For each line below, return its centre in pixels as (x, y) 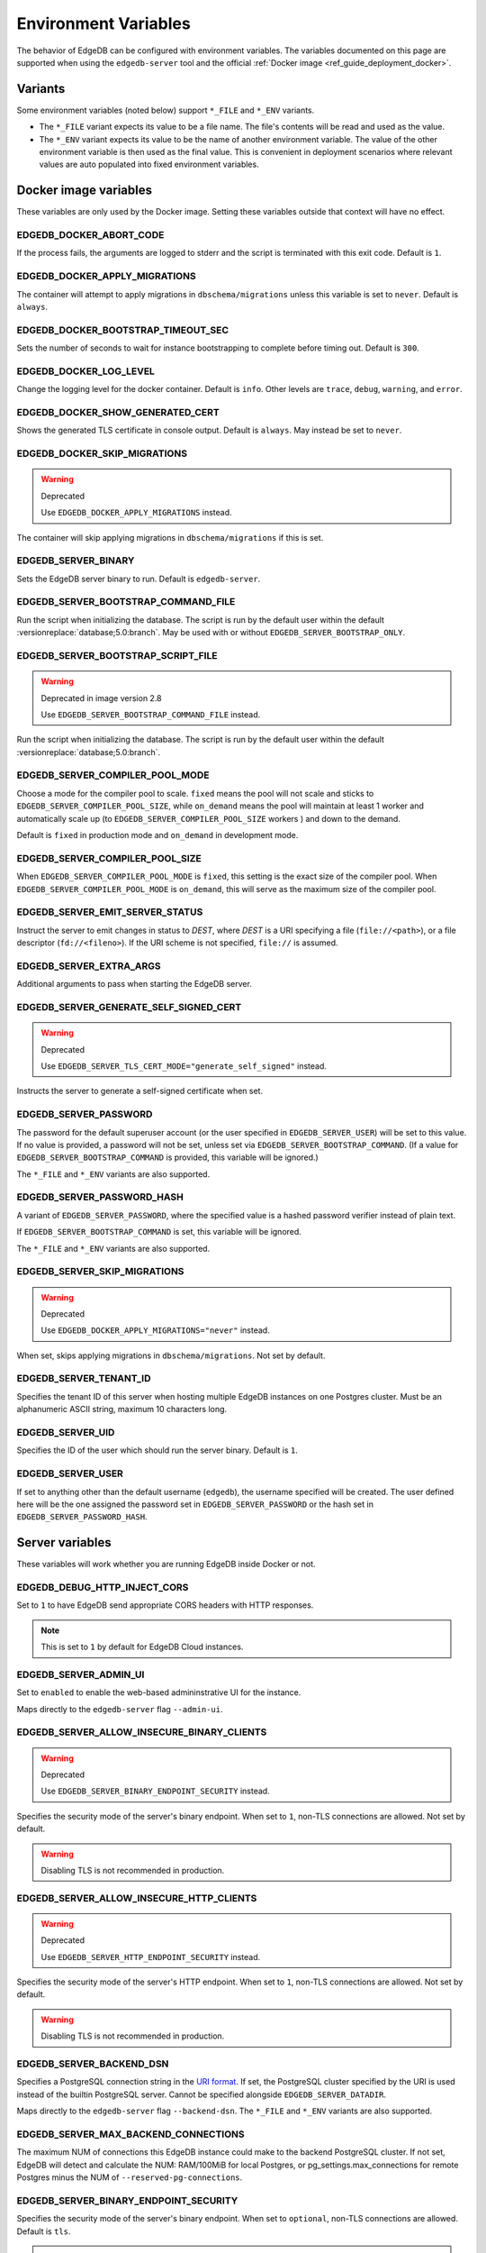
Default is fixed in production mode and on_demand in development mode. (157, 835)
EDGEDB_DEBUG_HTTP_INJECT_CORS (103, 1587)
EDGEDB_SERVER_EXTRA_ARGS (89, 966)
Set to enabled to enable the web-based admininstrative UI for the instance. (159, 1692)
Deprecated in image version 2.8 (101, 698)
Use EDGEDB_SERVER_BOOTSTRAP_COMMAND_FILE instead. (151, 714)
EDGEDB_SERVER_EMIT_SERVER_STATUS (110, 912)
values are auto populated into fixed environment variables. (149, 164)
